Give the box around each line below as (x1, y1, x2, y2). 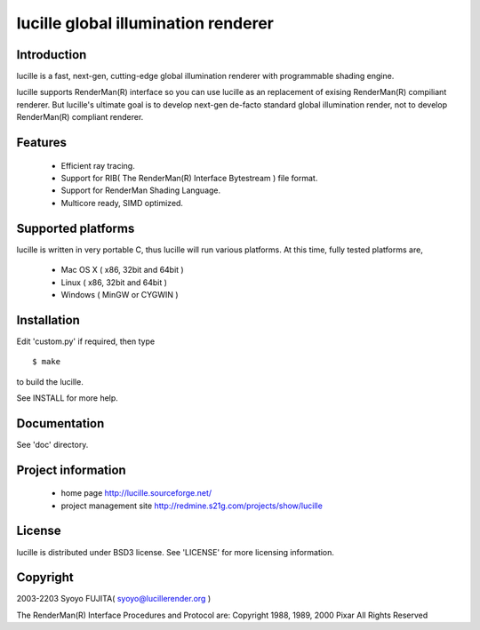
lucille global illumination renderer (16, 13, 275, 33)
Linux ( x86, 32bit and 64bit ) (60, 276, 168, 288)
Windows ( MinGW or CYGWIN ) (60, 289, 179, 299)
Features (16, 135, 67, 150)
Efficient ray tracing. (60, 160, 135, 171)
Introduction (16, 47, 87, 62)
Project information (16, 462, 126, 477)
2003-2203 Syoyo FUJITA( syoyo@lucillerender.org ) (16, 594, 212, 604)
